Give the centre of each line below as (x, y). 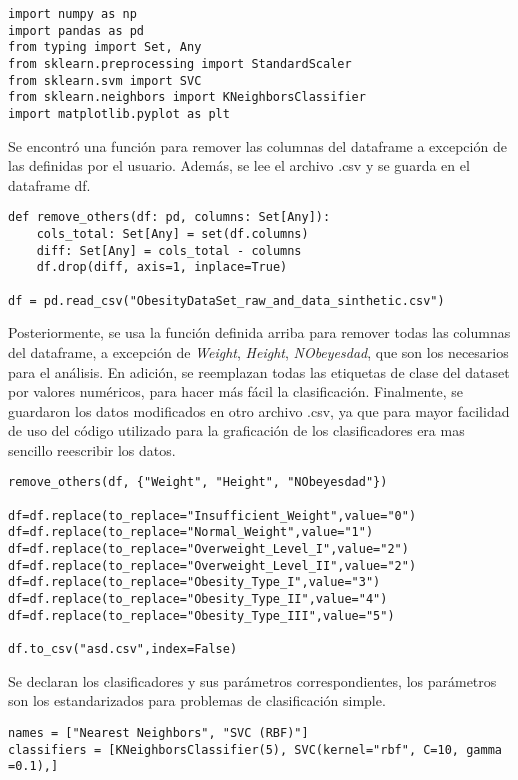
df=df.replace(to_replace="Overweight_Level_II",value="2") (212, 565)
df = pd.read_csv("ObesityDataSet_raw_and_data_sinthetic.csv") (226, 300)
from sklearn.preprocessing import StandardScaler (180, 63)
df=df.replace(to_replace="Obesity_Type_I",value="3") (194, 582)
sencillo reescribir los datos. (92, 449)
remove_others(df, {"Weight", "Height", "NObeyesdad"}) (198, 482)
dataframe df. (49, 184)
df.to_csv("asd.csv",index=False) (123, 649)
